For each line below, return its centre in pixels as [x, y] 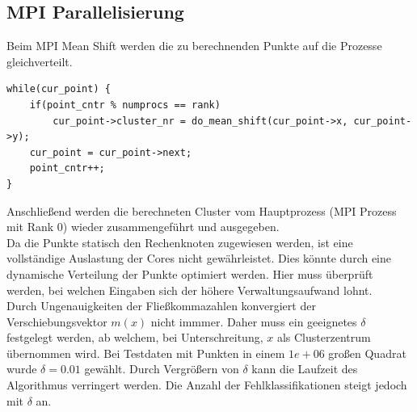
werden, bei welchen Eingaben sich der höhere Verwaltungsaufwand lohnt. [190, 290]
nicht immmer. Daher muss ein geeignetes [254, 321]
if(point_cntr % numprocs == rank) [125, 105]
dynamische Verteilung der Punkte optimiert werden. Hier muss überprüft [190, 273]
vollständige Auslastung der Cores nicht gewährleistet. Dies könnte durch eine [199, 258]
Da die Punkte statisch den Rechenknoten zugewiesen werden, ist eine [180, 242]
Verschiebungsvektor [57, 321]
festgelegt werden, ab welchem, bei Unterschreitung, [135, 337]
